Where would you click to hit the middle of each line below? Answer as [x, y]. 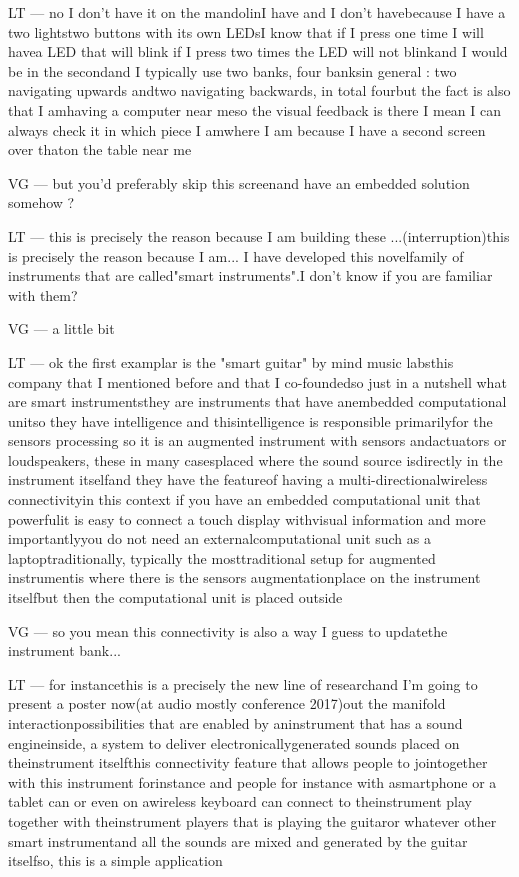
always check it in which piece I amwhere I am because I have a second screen [247, 129]
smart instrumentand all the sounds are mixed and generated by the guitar [238, 840]
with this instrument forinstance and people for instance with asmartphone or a [252, 781]
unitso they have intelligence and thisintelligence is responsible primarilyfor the [250, 420]
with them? [43, 294]
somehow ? [41, 202]
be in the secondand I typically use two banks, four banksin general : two [232, 70]
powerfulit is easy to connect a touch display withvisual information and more [247, 518]
